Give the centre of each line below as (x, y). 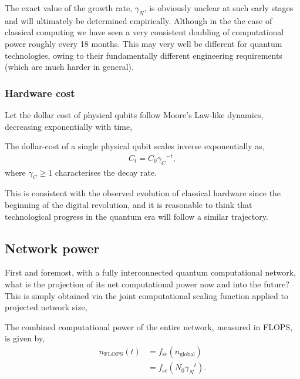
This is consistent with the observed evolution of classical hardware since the (143, 193)
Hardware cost (40, 93)
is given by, (25, 338)
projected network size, (46, 307)
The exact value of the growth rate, (69, 8)
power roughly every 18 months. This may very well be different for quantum (144, 43)
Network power (52, 248)
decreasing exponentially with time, (69, 126)
